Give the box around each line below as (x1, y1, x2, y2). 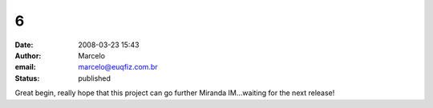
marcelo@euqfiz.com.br (78, 62, 158, 72)
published (78, 73, 111, 83)
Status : (14, 73, 40, 83)
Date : (14, 40, 34, 50)
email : (14, 62, 36, 72)
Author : (14, 50, 42, 60)
